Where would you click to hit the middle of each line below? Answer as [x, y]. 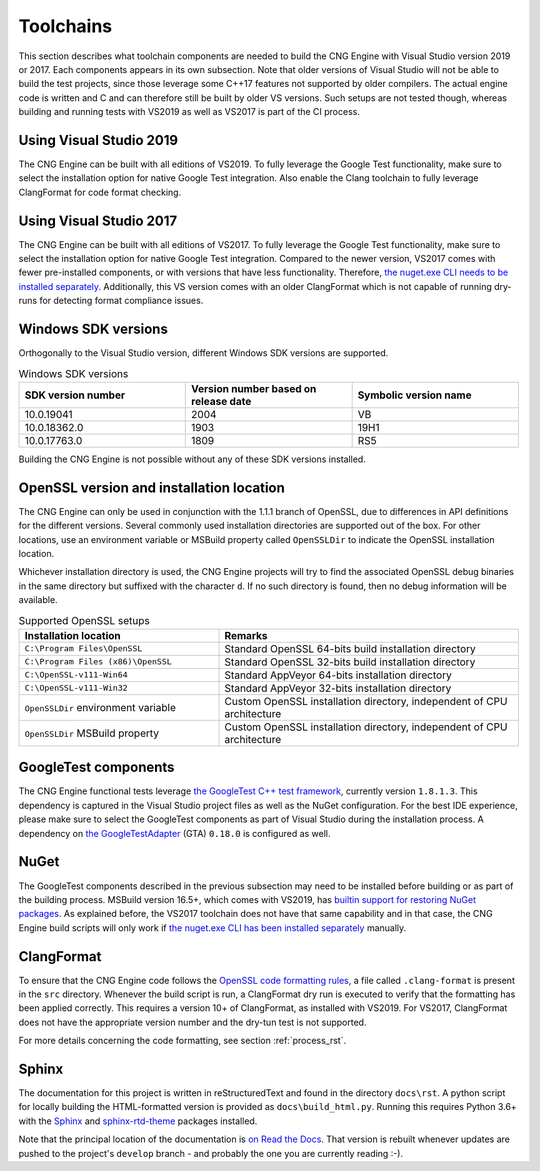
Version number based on [254, 388]
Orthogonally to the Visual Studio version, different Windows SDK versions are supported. [203, 353]
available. [38, 600]
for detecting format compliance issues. [121, 301]
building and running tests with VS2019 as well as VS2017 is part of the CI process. [189, 112]
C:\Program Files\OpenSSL [83, 648]
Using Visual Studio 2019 [98, 140]
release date [221, 401]
